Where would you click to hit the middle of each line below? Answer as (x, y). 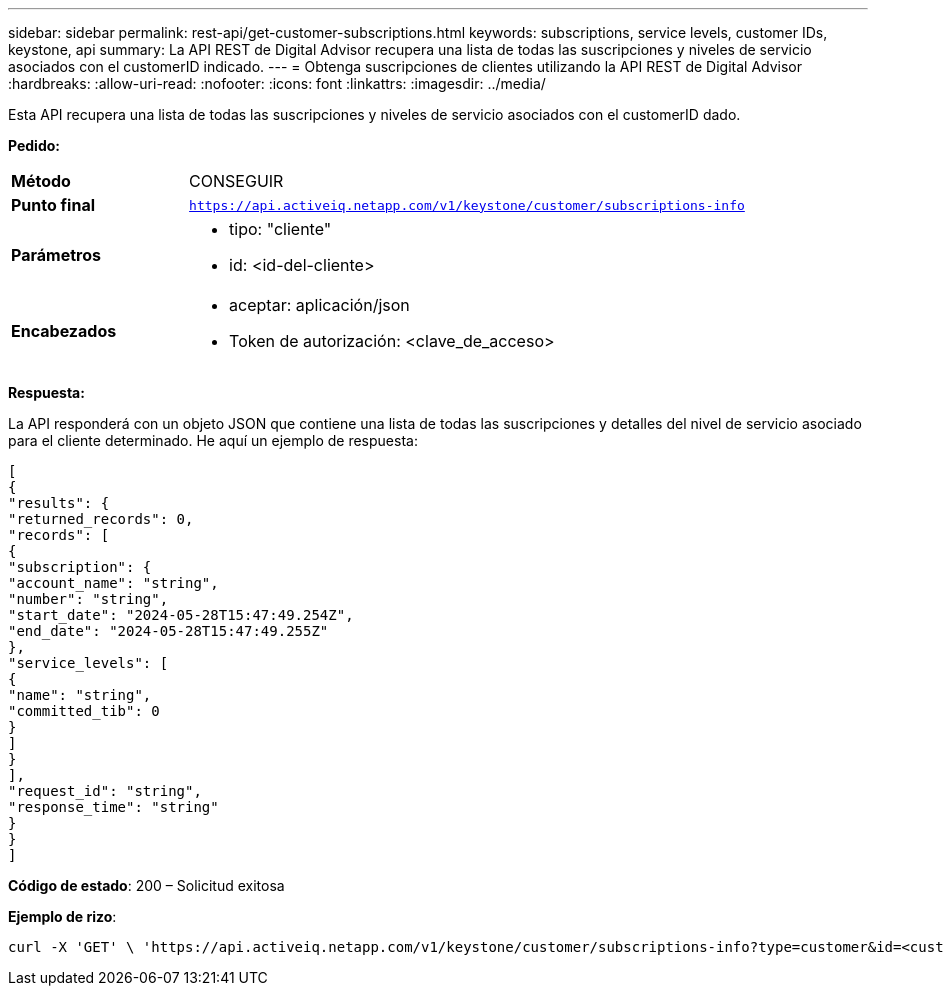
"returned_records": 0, (101, 519)
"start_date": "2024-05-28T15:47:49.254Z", (181, 615)
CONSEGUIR (236, 181)
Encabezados (64, 331)
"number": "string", (88, 599)
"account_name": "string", (113, 583)
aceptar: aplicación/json (319, 305)
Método (41, 181)
